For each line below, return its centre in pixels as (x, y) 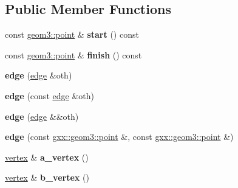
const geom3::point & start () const (72, 34)
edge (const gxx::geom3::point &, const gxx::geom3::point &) (119, 137)
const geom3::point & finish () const (73, 54)
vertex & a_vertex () (47, 157)
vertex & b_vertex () (47, 177)
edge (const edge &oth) (49, 95)
